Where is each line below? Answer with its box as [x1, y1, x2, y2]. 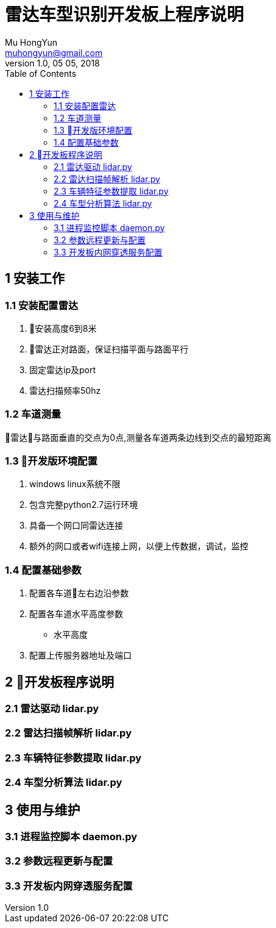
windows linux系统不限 [29, 479, 121, 490]
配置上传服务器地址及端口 [29, 650, 132, 661]
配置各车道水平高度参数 [29, 609, 123, 619]
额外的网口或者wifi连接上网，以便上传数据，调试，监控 [29, 541, 249, 552]
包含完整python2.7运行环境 [29, 499, 138, 510]
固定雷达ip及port [29, 364, 96, 375]
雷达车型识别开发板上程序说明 [5, 4, 244, 25]
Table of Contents [5, 68, 77, 79]
